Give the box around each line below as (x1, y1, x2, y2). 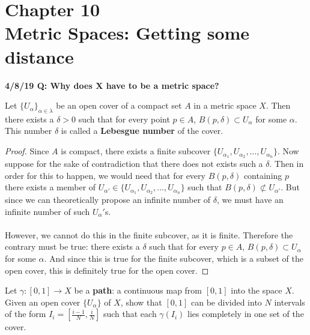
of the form (5, 307, 46, 320)
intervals (274, 295, 305, 308)
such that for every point (78, 112, 170, 125)
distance (5, 44, 74, 68)
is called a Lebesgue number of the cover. (61, 124, 223, 137)
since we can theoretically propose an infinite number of (5, 193, 211, 205)
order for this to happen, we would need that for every (5, 169, 205, 181)
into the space (231, 284, 282, 297)
